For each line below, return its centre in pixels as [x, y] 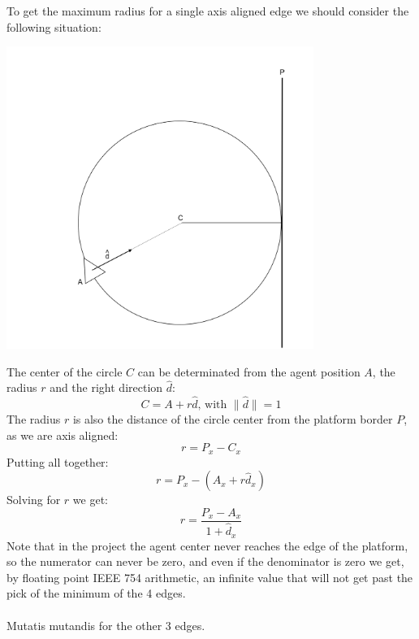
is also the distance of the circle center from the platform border [233, 419]
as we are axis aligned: [63, 435]
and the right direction [106, 387]
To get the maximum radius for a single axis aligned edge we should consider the [208, 11]
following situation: [54, 26]
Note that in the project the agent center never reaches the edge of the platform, [207, 545]
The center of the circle [65, 371]
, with [212, 405]
